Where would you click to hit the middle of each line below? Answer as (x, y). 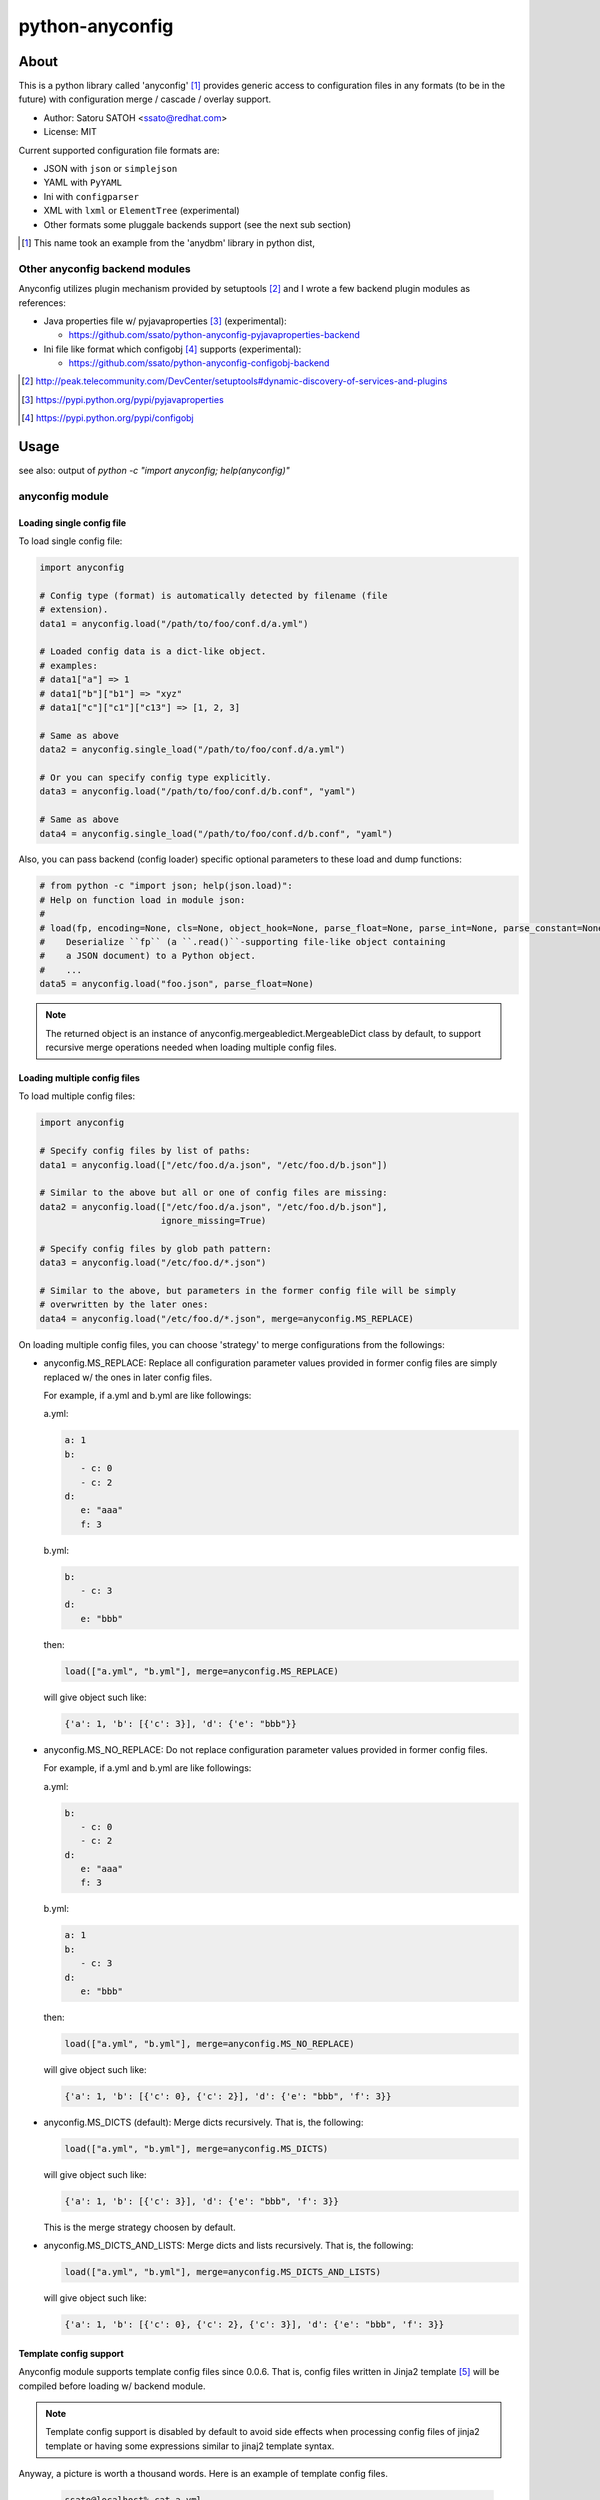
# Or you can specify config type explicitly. (155, 777)
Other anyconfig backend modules (104, 268)
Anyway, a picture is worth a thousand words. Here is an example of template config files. (203, 2474)
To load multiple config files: (77, 1096)
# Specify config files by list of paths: (145, 1151)
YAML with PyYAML (82, 182)
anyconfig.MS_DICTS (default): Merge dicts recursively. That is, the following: (203, 2122)
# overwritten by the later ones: (124, 1304)
